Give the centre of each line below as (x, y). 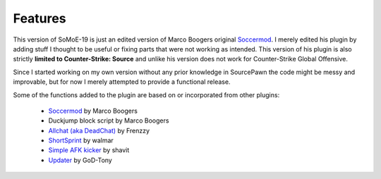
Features (40, 18)
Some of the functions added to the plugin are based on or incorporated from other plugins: (146, 94)
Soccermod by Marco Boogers (93, 111)
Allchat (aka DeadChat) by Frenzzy (99, 130)
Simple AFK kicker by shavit (89, 150)
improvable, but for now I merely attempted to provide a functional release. (122, 82)
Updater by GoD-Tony (80, 160)
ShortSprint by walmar (81, 140)
